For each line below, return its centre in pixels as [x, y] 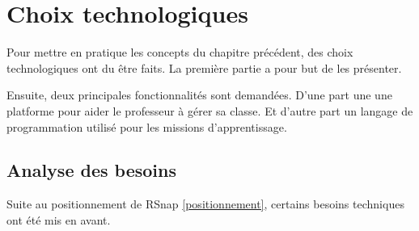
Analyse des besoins [91, 170]
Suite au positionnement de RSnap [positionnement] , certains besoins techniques [205, 204]
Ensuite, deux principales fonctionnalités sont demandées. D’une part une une [199, 95]
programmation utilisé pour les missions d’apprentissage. [147, 126]
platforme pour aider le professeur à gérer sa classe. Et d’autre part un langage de [210, 110]
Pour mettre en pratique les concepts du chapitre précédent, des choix [180, 52]
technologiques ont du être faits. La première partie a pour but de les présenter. [204, 67]
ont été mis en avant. [59, 219]
